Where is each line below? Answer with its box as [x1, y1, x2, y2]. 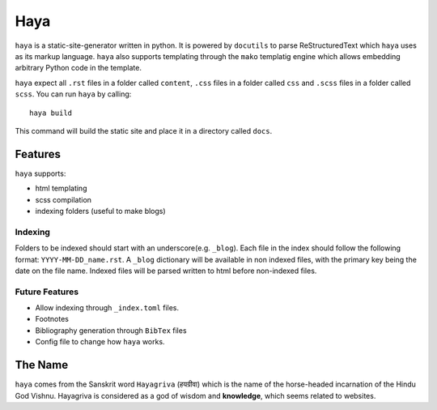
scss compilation [35, 194, 92, 204]
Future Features [15, 286, 79, 297]
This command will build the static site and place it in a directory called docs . [15, 126, 273, 135]
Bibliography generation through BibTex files [35, 325, 187, 335]
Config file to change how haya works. [35, 337, 165, 347]
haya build [29, 108, 73, 117]
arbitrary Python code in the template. [15, 63, 142, 73]
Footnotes [35, 314, 69, 324]
